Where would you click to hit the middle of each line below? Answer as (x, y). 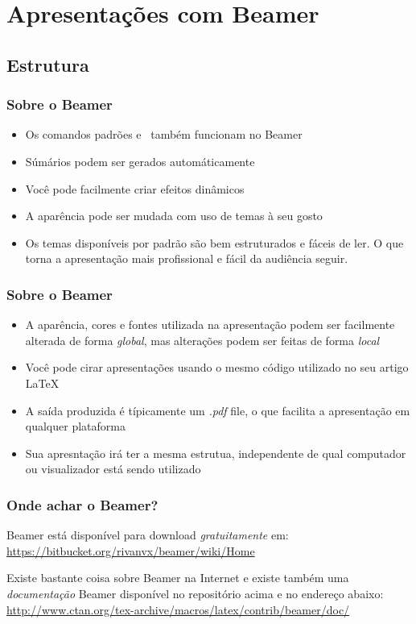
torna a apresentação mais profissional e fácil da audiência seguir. (187, 258)
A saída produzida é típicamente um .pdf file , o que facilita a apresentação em (218, 410)
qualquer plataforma (75, 426)
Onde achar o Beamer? (82, 504)
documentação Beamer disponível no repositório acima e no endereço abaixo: (195, 593)
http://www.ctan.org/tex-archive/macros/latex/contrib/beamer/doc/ (178, 609)
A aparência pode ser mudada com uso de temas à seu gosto (174, 216)
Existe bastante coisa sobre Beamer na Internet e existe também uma (178, 578)
